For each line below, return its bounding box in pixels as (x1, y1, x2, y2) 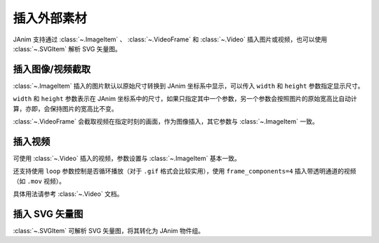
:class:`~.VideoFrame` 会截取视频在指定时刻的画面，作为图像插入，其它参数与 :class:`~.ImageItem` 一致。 (13, 117, 319, 126)
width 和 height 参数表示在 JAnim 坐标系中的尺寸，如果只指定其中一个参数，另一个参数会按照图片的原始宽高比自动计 (13, 95, 357, 103)
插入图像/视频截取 (13, 63, 91, 75)
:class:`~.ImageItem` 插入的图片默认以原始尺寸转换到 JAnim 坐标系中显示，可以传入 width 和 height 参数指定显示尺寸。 (13, 81, 364, 90)
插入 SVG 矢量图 (13, 208, 84, 220)
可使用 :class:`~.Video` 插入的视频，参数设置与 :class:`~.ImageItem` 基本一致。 (13, 154, 241, 162)
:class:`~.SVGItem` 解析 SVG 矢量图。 (13, 44, 122, 53)
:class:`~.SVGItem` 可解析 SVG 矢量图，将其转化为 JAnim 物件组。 (13, 227, 205, 235)
